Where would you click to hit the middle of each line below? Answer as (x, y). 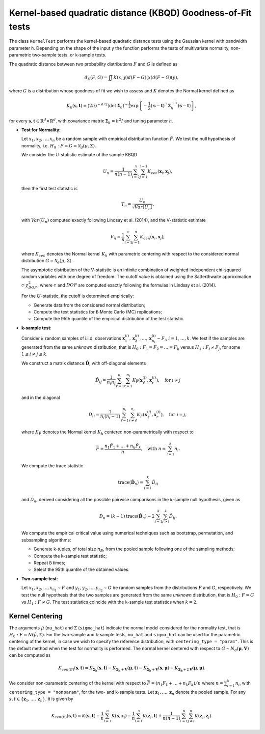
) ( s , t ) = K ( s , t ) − (83, 716)
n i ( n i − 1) (110, 417)
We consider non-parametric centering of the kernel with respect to (78, 683)
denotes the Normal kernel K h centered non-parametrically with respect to (118, 432)
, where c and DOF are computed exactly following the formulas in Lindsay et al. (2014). (127, 285)
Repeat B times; (50, 563)
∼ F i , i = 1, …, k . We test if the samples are (201, 339)
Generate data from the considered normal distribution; (90, 305)
